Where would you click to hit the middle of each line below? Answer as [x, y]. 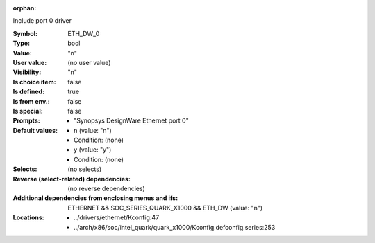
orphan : [25, 8]
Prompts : [27, 120]
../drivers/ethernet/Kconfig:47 [117, 217]
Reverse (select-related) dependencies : [72, 179]
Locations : [28, 217]
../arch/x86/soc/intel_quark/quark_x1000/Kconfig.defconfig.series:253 [175, 227]
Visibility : [27, 72]
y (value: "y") [93, 150]
